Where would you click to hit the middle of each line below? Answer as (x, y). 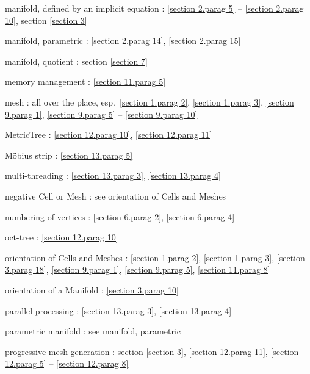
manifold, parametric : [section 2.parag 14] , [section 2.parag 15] (123, 41)
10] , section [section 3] (46, 20)
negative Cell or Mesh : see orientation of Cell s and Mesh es (116, 196)
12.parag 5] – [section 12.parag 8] (67, 363)
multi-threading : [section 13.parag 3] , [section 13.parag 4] (113, 175)
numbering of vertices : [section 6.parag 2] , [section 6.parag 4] (120, 216)
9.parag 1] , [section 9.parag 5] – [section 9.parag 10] (101, 114)
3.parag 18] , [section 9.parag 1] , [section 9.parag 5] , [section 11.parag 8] (138, 269)
